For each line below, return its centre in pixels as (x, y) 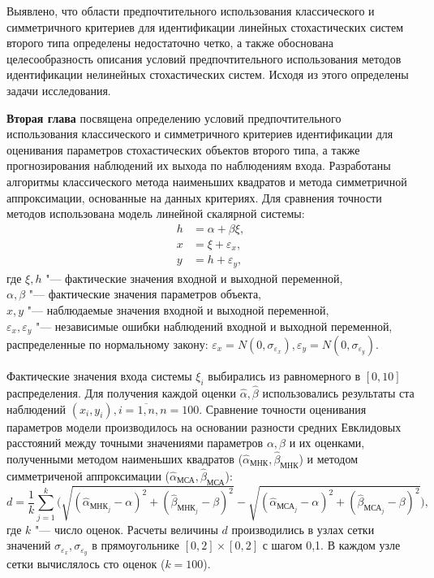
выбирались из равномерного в (284, 375)
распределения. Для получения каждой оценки (121, 392)
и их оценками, (327, 443)
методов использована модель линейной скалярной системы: (156, 213)
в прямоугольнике (136, 545)
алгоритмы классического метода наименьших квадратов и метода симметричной (207, 181)
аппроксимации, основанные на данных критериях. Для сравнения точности (194, 197)
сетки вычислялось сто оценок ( (86, 564)
